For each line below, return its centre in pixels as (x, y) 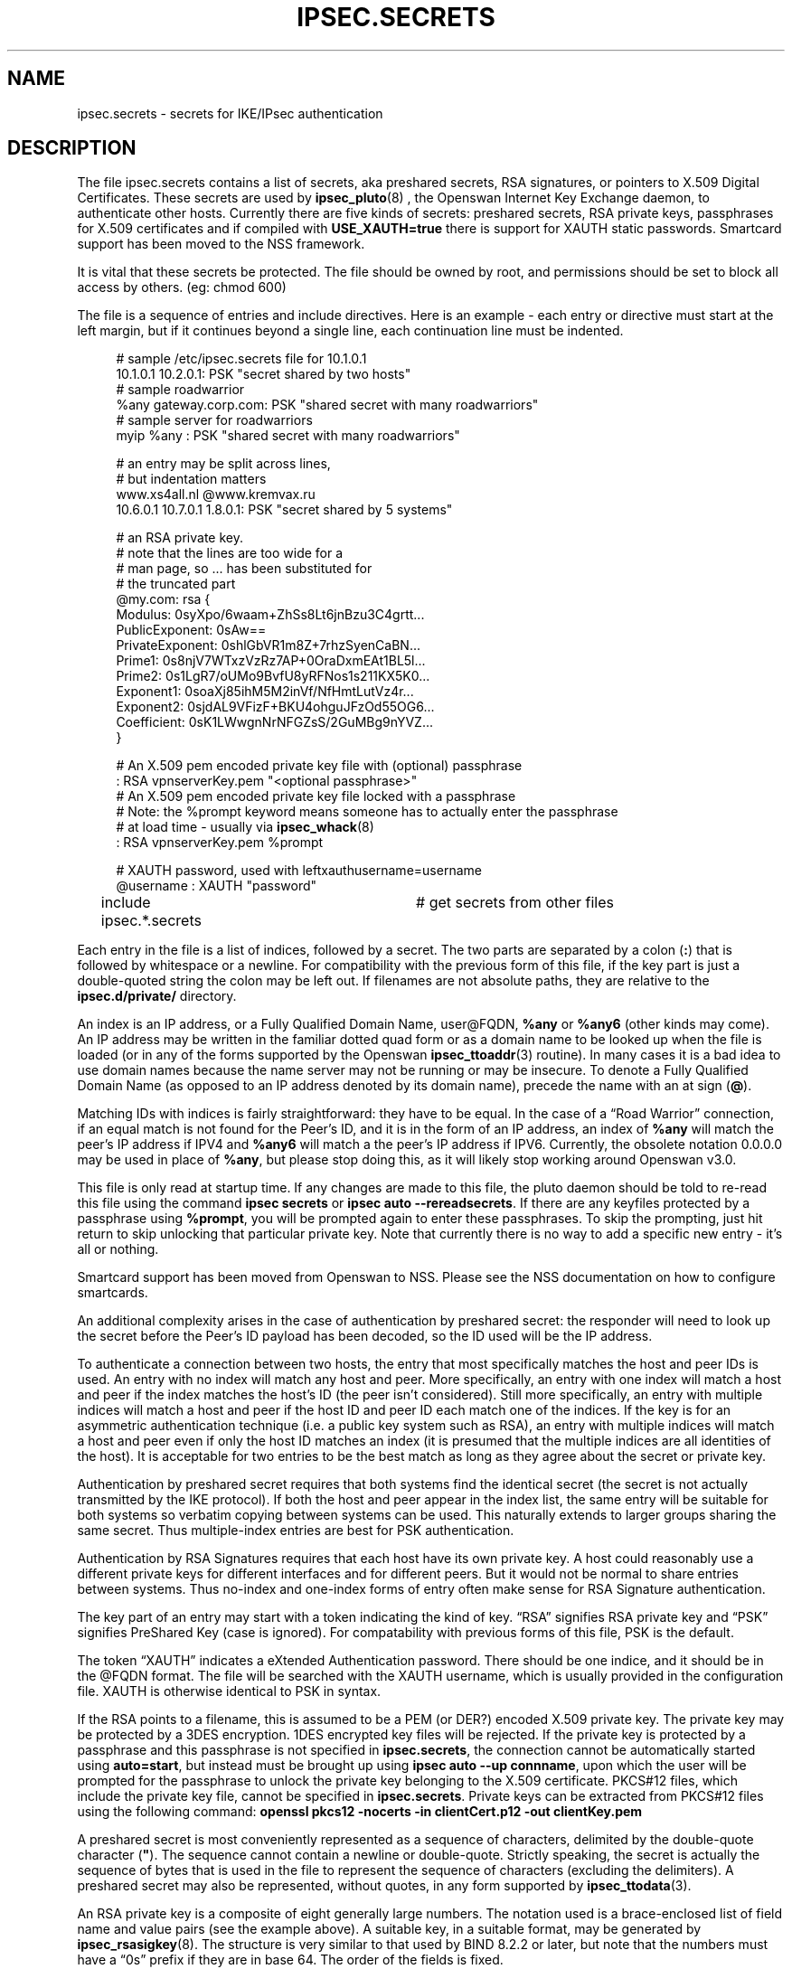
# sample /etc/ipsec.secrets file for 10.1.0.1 (241, 359)
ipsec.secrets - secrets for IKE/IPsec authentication (230, 113)
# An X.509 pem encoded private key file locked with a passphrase (316, 796)
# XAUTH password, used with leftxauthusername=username (299, 871)
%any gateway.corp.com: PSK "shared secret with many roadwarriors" (327, 405)
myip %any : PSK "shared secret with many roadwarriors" (288, 436)
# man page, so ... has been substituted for (244, 569)
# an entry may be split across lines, (223, 464)
